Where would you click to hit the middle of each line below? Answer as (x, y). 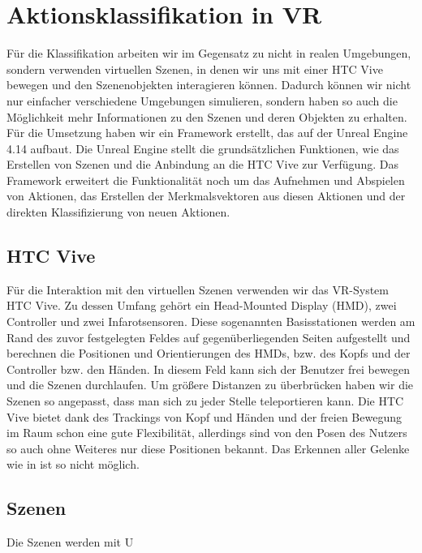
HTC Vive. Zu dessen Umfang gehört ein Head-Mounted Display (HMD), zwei (202, 305)
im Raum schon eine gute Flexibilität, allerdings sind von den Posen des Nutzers (207, 433)
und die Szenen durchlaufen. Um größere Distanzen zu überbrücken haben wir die (210, 385)
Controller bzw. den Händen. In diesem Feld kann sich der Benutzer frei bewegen (208, 369)
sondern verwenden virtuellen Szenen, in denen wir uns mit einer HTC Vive (195, 69)
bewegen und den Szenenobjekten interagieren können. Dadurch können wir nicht (209, 85)
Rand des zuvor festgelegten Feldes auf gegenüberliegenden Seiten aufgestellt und (209, 337)
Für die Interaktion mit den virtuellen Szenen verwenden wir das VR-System (198, 289)
